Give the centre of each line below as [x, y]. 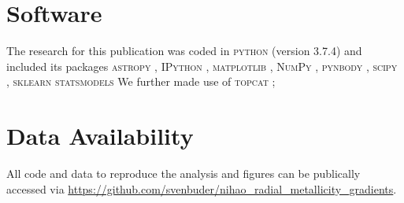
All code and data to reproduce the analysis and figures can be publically [183, 173]
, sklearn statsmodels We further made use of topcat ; [141, 81]
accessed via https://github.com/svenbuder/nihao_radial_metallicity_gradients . [202, 188]
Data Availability [100, 136]
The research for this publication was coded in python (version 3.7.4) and [184, 51]
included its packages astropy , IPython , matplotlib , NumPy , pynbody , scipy [202, 66]
